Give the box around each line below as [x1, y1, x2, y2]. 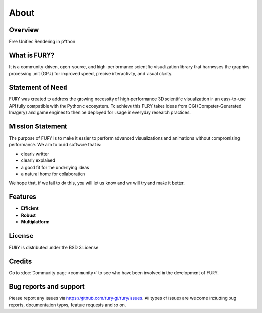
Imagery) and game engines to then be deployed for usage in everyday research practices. [9, 110, 191, 116]
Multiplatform [21, 219, 49, 225]
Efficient [21, 205, 39, 211]
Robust [21, 212, 36, 218]
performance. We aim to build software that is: [9, 142, 102, 148]
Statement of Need [9, 83, 67, 92]
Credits [9, 257, 32, 265]
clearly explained [21, 157, 56, 163]
